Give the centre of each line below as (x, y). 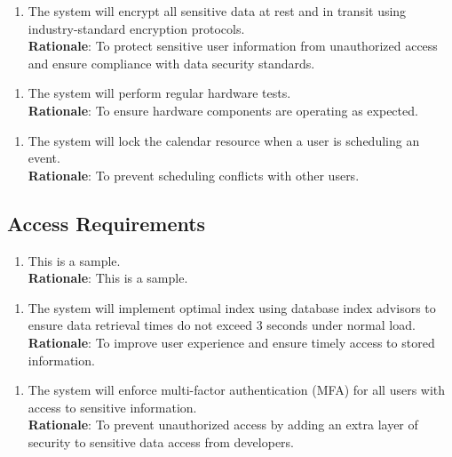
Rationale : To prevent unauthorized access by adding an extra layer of (223, 425)
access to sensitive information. (112, 407)
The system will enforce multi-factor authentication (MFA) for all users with (237, 390)
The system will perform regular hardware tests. (159, 93)
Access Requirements (107, 223)
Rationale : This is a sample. (108, 278)
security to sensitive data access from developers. (161, 441)
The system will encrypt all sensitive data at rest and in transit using (217, 11)
